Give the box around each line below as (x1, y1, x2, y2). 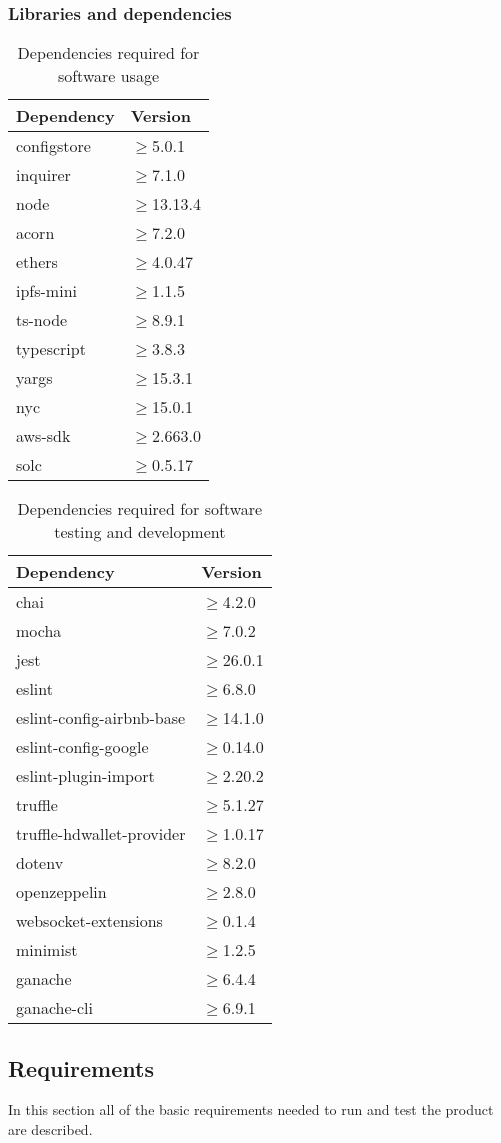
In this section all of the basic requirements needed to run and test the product (8, 1099, 494, 1120)
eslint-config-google (16, 735, 149, 759)
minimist (16, 938, 78, 962)
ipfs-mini (16, 279, 77, 303)
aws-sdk (16, 424, 71, 448)
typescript (16, 337, 86, 361)
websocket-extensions (16, 909, 163, 933)
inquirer (16, 163, 71, 187)
